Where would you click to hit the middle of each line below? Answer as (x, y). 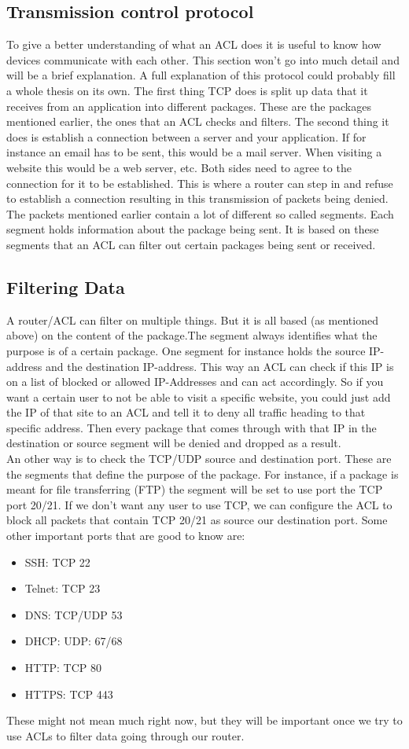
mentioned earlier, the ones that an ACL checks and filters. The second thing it (198, 121)
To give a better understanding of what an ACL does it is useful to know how (194, 44)
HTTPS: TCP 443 (69, 694)
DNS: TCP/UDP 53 (74, 614)
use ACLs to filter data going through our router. (125, 735)
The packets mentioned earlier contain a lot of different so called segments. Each (200, 213)
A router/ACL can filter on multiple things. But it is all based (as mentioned (192, 319)
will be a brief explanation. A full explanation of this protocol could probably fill (201, 75)
